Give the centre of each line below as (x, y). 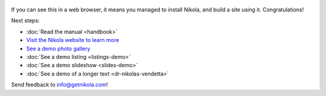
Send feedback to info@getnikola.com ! (59, 85)
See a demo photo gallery (58, 49)
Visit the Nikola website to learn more (73, 40)
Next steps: (25, 20)
